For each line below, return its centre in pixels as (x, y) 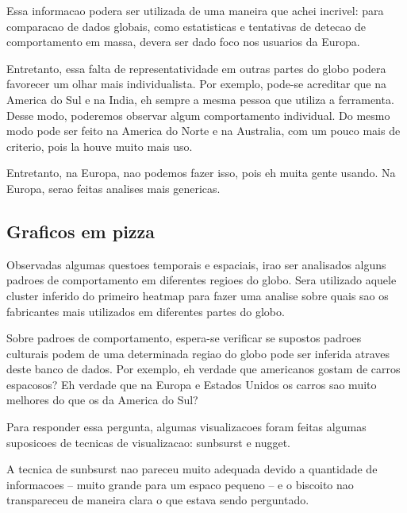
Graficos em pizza (81, 231)
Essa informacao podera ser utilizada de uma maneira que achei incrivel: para (195, 10)
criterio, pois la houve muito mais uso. (100, 146)
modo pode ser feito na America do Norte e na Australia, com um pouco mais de (203, 131)
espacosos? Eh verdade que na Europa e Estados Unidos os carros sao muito (192, 384)
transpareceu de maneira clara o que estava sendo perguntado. (158, 500)
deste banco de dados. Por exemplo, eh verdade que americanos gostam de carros (203, 369)
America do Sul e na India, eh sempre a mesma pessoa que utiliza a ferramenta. (200, 99)
